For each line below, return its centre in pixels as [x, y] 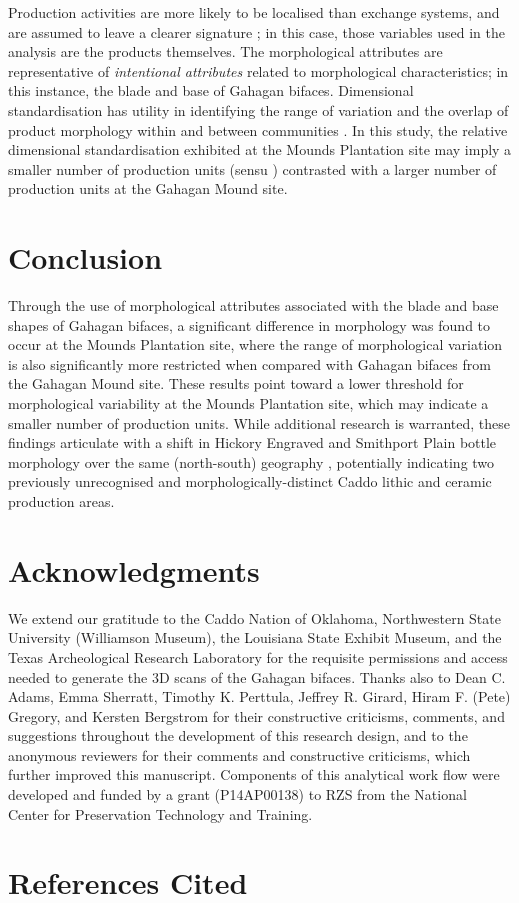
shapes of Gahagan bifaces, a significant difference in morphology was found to [249, 324]
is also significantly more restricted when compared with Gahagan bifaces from [249, 363]
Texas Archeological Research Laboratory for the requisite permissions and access [258, 656]
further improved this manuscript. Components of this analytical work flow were [254, 774]
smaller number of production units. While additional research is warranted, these [259, 422]
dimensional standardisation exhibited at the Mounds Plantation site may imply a [260, 149]
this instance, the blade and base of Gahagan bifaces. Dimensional [211, 90]
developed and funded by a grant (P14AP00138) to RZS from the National [237, 794]
